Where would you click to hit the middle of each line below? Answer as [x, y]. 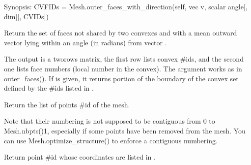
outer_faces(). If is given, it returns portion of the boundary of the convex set [121, 78]
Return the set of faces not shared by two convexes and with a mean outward [121, 33]
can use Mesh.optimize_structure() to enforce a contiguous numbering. [111, 140]
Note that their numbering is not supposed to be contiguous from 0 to [110, 121]
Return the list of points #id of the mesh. [67, 104]
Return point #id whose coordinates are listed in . [80, 157]
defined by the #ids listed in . [49, 88]
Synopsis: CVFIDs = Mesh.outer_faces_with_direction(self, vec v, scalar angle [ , [126, 6]
